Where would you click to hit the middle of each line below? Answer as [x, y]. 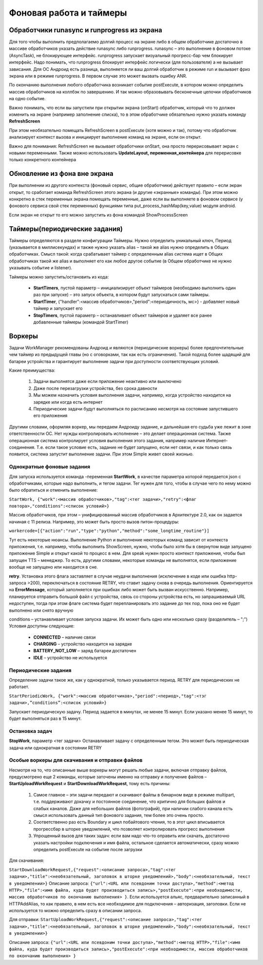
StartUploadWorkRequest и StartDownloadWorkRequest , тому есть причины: [90, 784]
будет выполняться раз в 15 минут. [45, 718]
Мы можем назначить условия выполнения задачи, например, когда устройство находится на [132, 395]
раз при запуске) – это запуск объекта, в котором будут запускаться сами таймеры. [122, 295]
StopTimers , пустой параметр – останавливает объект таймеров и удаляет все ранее [122, 315]
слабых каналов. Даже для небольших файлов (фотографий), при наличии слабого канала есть [133, 808]
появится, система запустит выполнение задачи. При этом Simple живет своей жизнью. [101, 454]
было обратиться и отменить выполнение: [53, 490]
